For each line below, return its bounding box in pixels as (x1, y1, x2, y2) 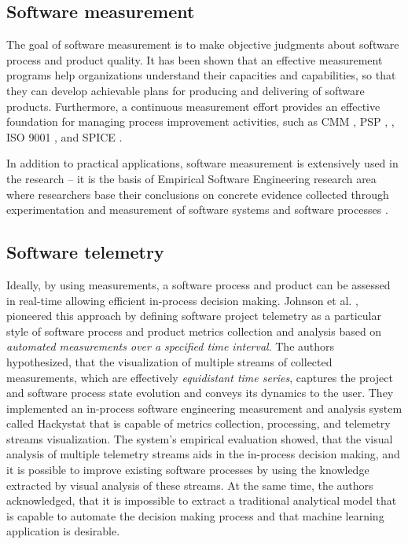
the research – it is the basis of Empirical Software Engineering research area (6, 170, 377, 186)
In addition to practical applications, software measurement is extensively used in (6, 155, 399, 171)
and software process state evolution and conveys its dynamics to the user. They (6, 384, 394, 401)
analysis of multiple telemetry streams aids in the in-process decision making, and (6, 446, 400, 462)
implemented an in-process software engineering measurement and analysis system (6, 399, 402, 416)
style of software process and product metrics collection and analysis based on (6, 322, 382, 339)
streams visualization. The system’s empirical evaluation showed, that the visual (6, 430, 393, 447)
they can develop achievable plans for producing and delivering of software (6, 82, 365, 98)
